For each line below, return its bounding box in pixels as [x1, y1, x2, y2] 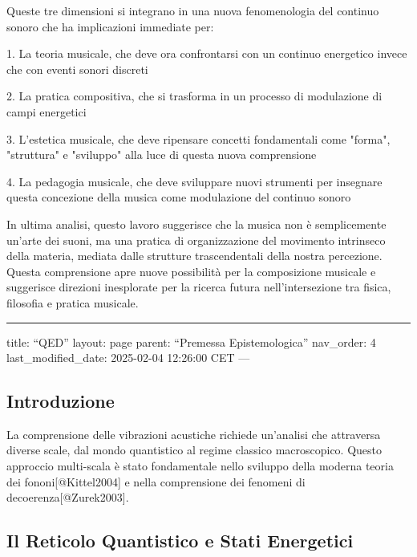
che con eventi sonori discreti [6, 60, 148, 77]
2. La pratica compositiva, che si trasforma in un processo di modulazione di [6, 87, 383, 104]
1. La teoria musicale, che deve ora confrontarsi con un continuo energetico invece [6, 45, 407, 62]
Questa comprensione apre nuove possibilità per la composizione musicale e [6, 262, 376, 279]
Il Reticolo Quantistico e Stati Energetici [6, 528, 354, 553]
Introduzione [6, 388, 115, 413]
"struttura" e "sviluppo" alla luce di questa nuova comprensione [6, 146, 317, 163]
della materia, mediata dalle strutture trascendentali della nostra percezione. [6, 247, 383, 264]
